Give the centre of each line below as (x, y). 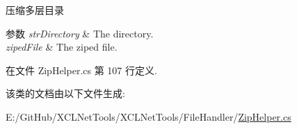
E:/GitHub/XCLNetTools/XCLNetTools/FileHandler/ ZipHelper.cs (148, 116)
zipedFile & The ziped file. (62, 47)
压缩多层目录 (35, 10)
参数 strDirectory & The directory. (80, 33)
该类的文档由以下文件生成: (65, 93)
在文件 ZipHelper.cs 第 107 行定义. (81, 70)
